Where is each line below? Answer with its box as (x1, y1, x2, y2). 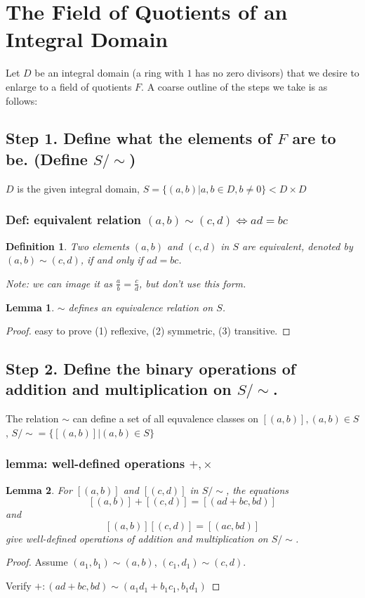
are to (292, 127, 336, 149)
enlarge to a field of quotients (6, 79, 132, 93)
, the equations (225, 482, 289, 497)
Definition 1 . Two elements (6, 238, 129, 253)
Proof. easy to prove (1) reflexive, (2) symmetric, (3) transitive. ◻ (6, 323, 291, 338)
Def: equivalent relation (6, 211, 142, 228)
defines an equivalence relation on (68, 299, 213, 314)
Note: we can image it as (6, 275, 113, 290)
